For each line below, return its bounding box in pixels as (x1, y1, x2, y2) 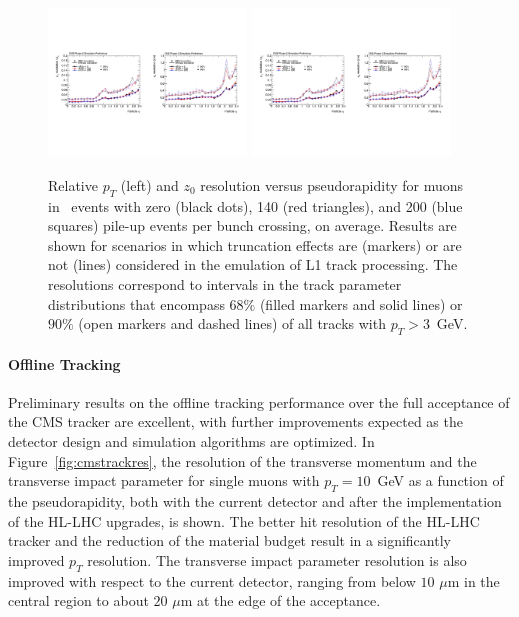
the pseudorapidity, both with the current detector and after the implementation (8, 490, 502, 511)
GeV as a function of (377, 470, 504, 491)
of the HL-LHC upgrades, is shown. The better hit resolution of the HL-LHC (8, 510, 480, 531)
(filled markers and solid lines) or (259, 293, 463, 314)
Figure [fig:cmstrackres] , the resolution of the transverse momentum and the (8, 450, 477, 471)
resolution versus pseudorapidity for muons (200, 174, 464, 195)
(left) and (120, 174, 179, 195)
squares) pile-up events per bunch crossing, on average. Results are (48, 215, 457, 236)
